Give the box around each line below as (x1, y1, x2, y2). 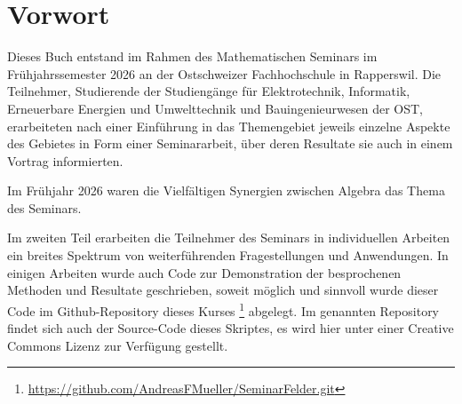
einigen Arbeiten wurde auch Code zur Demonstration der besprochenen (7, 263, 402, 281)
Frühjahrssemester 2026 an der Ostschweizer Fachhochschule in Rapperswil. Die (7, 64, 442, 83)
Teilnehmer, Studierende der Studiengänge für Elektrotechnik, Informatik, (7, 82, 410, 100)
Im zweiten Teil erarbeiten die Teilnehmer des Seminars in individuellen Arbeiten (7, 228, 450, 247)
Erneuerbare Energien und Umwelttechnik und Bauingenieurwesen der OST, (7, 99, 423, 117)
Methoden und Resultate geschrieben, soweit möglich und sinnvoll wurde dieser (7, 281, 439, 299)
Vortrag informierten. (7, 151, 123, 170)
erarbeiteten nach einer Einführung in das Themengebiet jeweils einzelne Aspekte (7, 116, 450, 135)
